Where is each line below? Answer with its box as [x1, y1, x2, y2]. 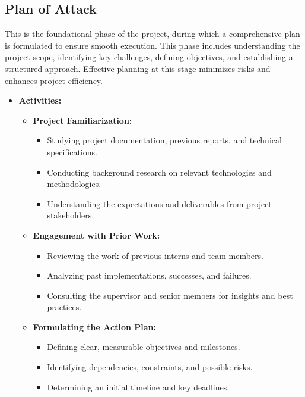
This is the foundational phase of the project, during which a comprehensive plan [5, 27, 300, 40]
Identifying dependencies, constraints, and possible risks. [47, 361, 253, 373]
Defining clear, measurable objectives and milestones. [47, 340, 240, 353]
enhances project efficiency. [5, 74, 103, 86]
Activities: [18, 94, 62, 107]
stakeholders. [47, 209, 94, 221]
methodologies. [47, 177, 101, 190]
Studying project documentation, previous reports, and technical [47, 134, 282, 146]
